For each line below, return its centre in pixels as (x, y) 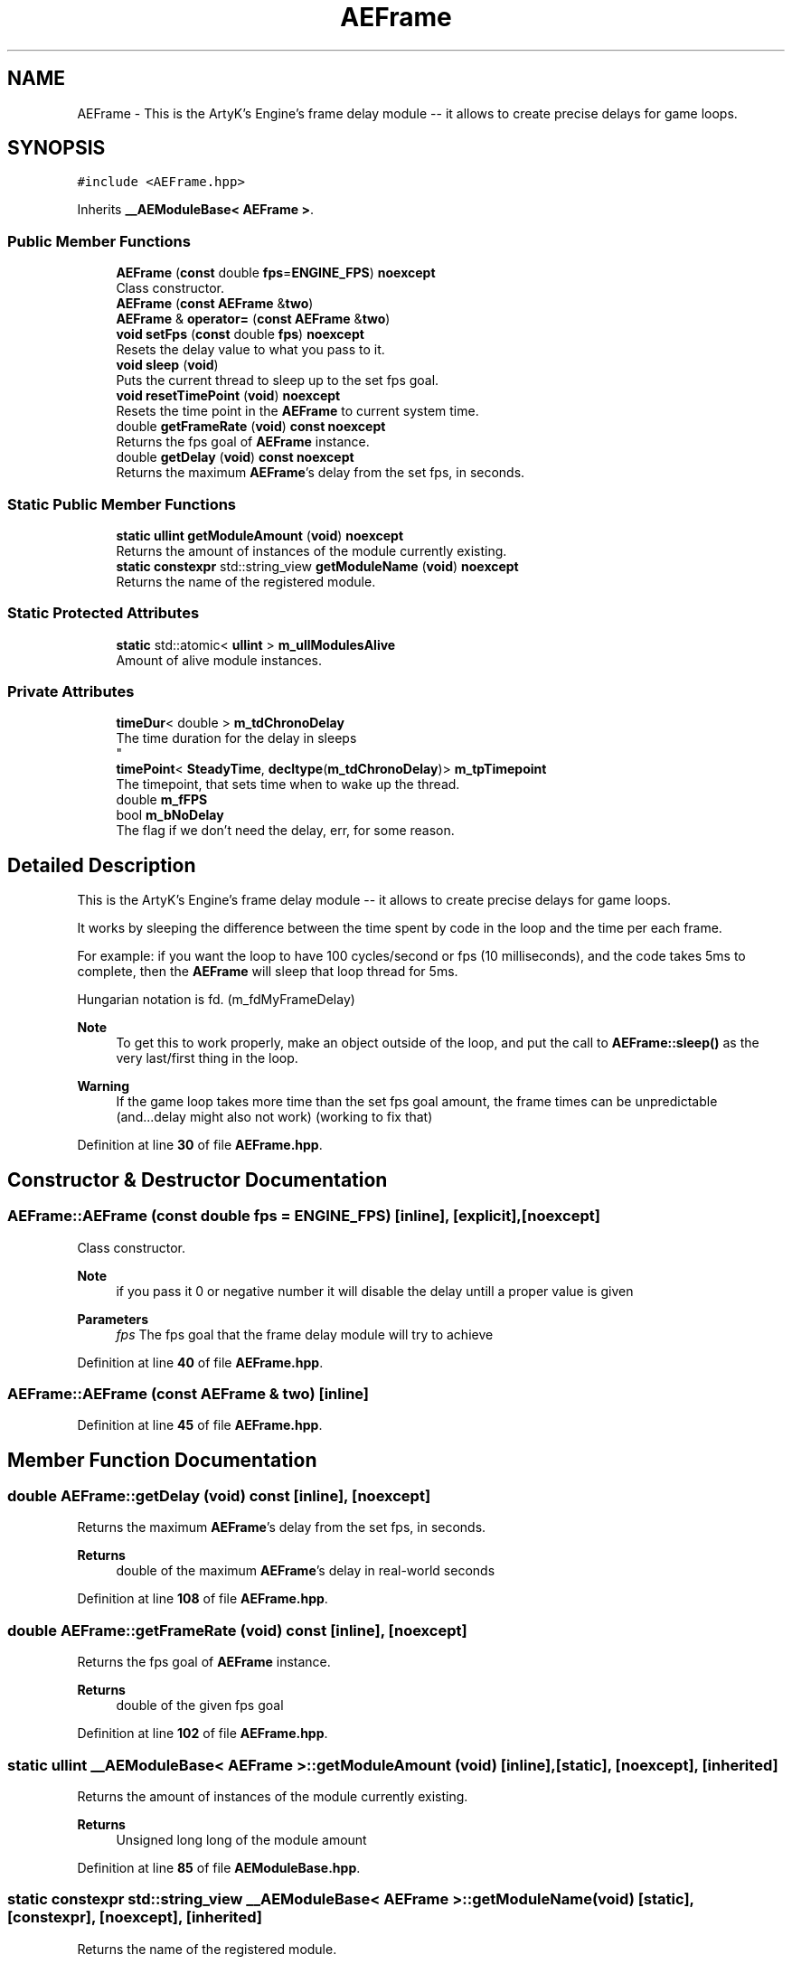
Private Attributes (71, 692)
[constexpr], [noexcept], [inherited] (135, 1917)
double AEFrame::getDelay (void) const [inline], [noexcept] (219, 1496)
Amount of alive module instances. (219, 660)
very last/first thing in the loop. (207, 1058)
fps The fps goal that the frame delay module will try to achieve (305, 1334)
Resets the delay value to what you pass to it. (250, 350)
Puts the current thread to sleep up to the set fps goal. (278, 381)
